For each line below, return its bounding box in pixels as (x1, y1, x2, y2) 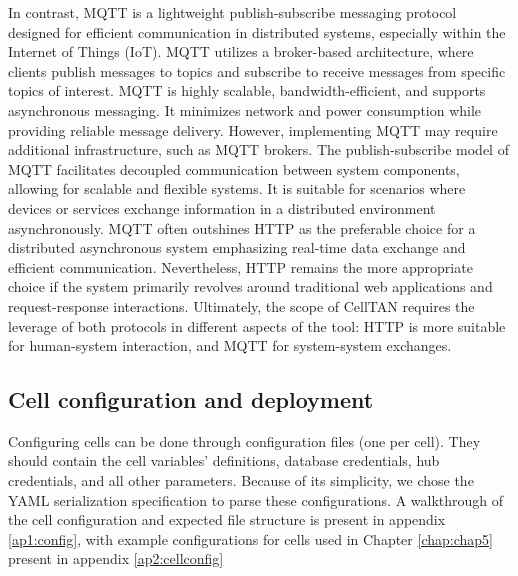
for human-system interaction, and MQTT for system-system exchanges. (8, 335, 452, 356)
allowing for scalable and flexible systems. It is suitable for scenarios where (8, 178, 466, 199)
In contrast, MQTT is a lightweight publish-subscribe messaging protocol (8, 2, 457, 22)
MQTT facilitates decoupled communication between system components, (8, 158, 460, 179)
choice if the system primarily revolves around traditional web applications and (8, 276, 493, 297)
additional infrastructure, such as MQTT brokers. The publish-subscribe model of (8, 139, 509, 160)
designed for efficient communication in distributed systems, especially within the (8, 21, 506, 42)
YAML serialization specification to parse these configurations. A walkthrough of (8, 489, 504, 510)
